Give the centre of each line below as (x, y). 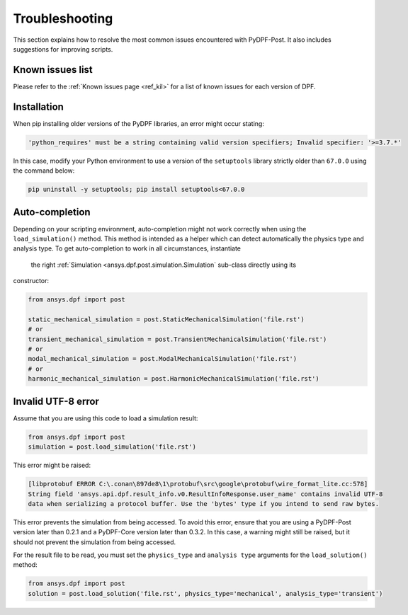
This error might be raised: (52, 465)
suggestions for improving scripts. (63, 49)
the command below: (44, 171)
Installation (38, 107)
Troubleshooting (63, 18)
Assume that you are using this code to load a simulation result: (106, 418)
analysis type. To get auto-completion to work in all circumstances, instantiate (127, 248)
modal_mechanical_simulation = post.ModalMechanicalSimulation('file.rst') (163, 359)
